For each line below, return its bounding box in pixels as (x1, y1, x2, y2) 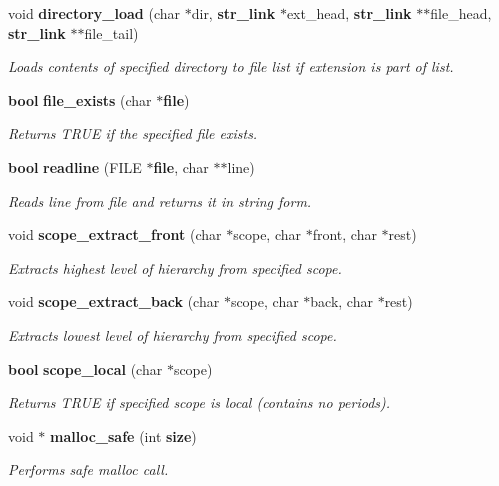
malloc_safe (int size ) (50, 425, 197, 446)
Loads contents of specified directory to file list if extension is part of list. (8, 56, 454, 77)
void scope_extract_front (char (8, 224, 222, 245)
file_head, (430, 3, 492, 23)
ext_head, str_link (286, 3, 412, 23)
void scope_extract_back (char (8, 291, 220, 312)
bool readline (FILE (8, 156, 142, 177)
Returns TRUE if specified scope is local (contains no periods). (8, 392, 391, 413)
